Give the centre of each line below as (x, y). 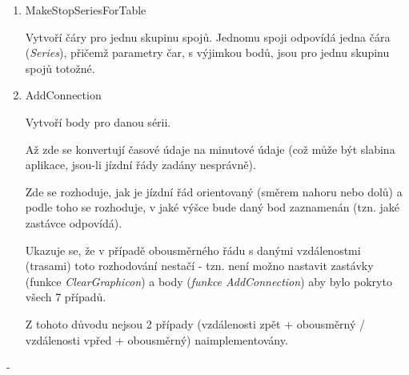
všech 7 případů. (66, 297)
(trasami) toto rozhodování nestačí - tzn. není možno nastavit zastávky (199, 266)
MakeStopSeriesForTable (86, 10)
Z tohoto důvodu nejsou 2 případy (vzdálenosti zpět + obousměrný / (195, 323)
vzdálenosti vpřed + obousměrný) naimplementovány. (156, 339)
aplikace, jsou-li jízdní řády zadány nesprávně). (140, 165)
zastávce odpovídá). (74, 222)
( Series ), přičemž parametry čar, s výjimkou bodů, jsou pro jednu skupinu (207, 52)
